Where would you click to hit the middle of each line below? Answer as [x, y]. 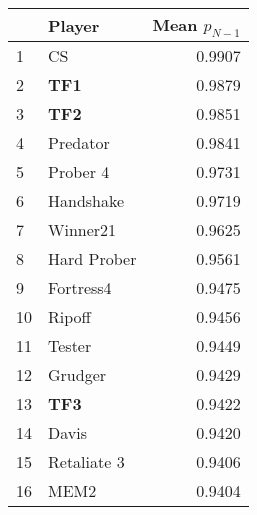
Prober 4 [79, 172]
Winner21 [82, 230]
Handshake [86, 201]
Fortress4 [80, 288]
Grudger [77, 375]
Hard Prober [92, 259]
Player [74, 25]
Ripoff [69, 317]
